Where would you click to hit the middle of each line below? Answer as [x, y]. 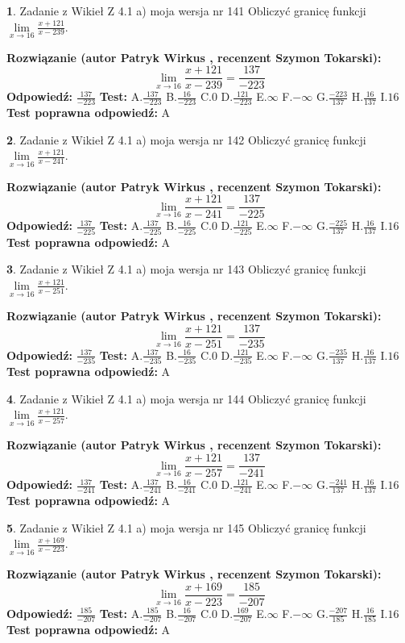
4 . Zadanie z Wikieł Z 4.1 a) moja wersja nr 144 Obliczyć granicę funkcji [186, 398]
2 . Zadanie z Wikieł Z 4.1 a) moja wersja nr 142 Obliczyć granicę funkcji [186, 139]
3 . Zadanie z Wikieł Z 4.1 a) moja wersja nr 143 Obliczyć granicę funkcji [186, 269]
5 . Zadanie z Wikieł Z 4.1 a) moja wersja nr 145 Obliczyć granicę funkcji [186, 527]
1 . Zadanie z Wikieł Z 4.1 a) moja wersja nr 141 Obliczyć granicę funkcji [186, 10]
